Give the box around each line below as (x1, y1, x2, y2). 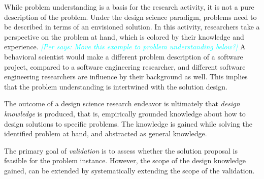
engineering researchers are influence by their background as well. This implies (4, 71, 248, 82)
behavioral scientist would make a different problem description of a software (4, 51, 243, 62)
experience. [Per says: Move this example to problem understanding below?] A (4, 41, 246, 52)
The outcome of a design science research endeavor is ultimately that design (4, 98, 240, 109)
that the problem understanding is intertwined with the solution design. (4, 81, 227, 92)
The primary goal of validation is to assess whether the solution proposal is (4, 145, 238, 156)
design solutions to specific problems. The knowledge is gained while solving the (4, 118, 253, 129)
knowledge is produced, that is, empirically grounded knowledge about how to (4, 108, 246, 118)
